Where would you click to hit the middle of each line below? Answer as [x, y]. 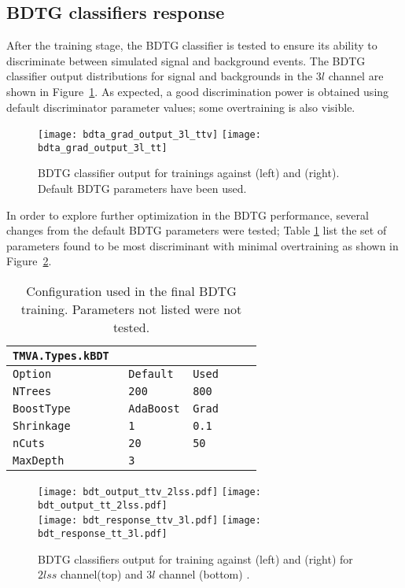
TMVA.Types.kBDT [61, 356]
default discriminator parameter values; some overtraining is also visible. [181, 107]
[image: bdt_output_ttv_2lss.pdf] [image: [149, 492]
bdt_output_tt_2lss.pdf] [103, 505]
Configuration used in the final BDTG [131, 291]
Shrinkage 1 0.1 [112, 426]
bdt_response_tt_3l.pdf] [103, 534]
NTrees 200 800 [112, 392]
